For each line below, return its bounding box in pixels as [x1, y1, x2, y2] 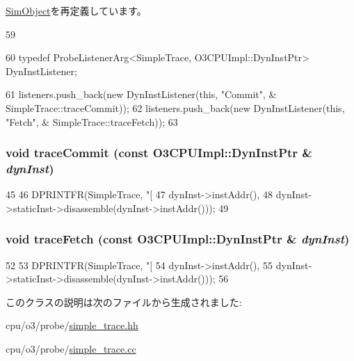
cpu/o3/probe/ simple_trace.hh [6, 318, 138, 332]
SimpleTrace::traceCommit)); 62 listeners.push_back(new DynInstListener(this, [6, 100, 345, 115]
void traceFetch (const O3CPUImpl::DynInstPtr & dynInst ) [6, 230, 350, 248]
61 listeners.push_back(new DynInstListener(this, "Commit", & [6, 87, 277, 102]
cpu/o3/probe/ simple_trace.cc [6, 342, 136, 356]
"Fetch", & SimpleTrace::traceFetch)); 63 [6, 114, 178, 129]
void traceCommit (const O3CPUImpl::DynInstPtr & [6, 144, 312, 161]
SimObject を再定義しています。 [6, 3, 147, 17]
